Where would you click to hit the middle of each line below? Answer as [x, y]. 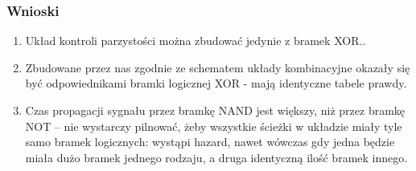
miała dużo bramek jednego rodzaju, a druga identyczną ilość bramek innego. [216, 157]
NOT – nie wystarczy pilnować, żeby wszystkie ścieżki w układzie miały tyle [214, 126]
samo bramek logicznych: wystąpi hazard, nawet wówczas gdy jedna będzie [210, 142]
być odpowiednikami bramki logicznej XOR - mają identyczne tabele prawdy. [216, 83]
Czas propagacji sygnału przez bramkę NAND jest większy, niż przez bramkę [215, 110]
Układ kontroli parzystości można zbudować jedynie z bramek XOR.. [196, 41]
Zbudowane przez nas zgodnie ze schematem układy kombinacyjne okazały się [218, 67]
